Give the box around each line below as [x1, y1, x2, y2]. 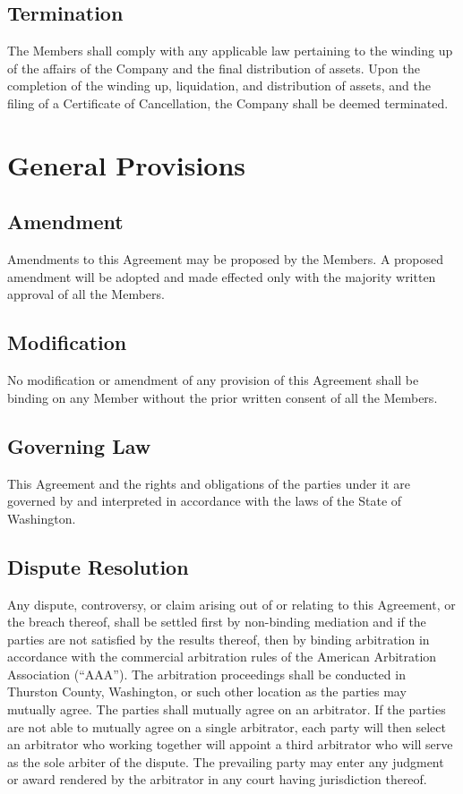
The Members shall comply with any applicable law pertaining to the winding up [7, 41, 453, 60]
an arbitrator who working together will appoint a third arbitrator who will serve [7, 735, 453, 754]
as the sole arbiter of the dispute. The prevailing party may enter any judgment [7, 752, 444, 771]
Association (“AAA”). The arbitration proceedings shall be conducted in [7, 664, 406, 683]
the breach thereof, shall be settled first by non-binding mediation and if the [7, 612, 426, 631]
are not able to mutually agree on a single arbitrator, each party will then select [7, 717, 446, 736]
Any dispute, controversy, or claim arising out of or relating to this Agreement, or [7, 594, 456, 613]
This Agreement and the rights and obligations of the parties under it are [7, 474, 411, 492]
